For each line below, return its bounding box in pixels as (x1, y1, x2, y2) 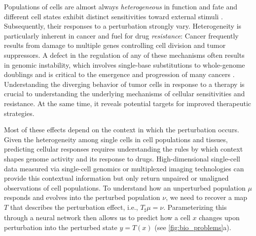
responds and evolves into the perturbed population (4, 192, 160, 202)
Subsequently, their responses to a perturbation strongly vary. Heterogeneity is (4, 21, 242, 31)
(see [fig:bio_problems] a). (154, 222, 231, 232)
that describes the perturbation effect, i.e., (10, 201, 138, 212)
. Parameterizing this (163, 201, 227, 212)
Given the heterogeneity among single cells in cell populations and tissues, (4, 134, 228, 144)
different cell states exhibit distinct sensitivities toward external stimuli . (4, 11, 223, 21)
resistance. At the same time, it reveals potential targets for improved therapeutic (4, 98, 252, 108)
